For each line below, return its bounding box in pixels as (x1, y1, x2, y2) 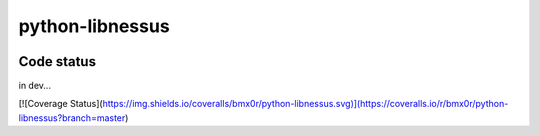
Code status (18, 53, 97, 70)
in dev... (18, 80, 52, 92)
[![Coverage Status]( (18, 98, 104, 110)
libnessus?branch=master (18, 111, 126, 124)
